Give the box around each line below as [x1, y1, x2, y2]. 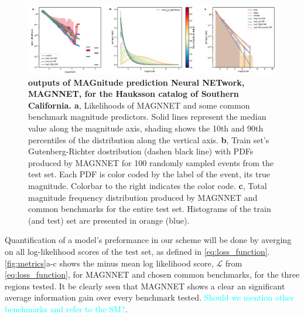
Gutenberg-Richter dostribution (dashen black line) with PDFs [28, 145, 254, 157]
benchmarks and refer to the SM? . [5, 302, 128, 315]
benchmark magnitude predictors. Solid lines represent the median [28, 110, 267, 123]
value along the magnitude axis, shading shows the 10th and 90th [28, 122, 264, 134]
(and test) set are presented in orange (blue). [28, 214, 190, 226]
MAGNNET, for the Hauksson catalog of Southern [28, 87, 239, 100]
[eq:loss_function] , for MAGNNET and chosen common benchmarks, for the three [5, 268, 300, 281]
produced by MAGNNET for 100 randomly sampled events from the [28, 156, 274, 168]
